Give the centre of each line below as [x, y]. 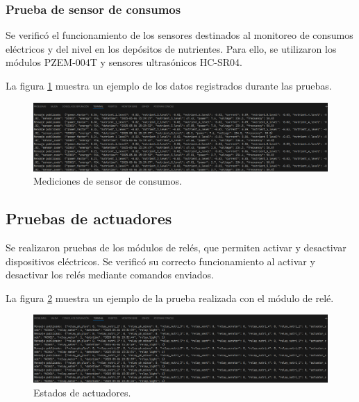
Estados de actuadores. [82, 393]
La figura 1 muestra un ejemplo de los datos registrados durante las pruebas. [169, 85]
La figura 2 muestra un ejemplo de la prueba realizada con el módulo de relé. [170, 298]
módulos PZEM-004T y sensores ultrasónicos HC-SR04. [124, 62]
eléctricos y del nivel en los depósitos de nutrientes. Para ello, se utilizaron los [171, 48]
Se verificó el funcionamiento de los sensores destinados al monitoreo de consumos [179, 35]
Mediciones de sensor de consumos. [108, 181]
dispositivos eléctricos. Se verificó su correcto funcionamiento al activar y [160, 261]
